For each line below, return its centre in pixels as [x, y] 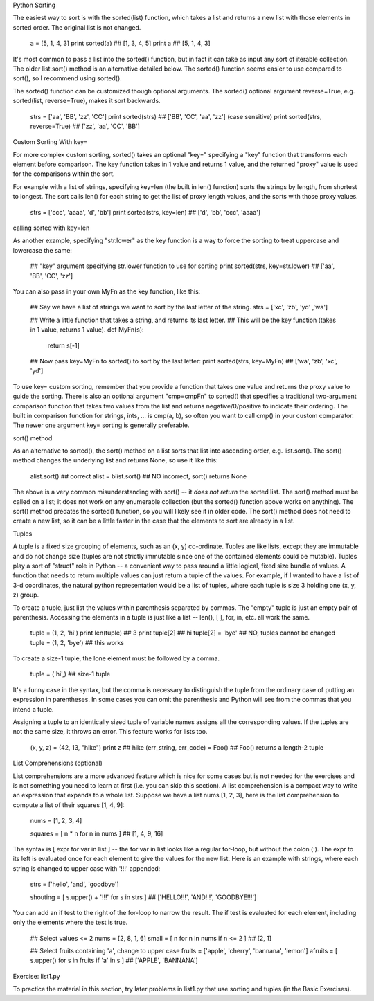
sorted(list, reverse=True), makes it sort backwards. [87, 101]
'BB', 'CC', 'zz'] [52, 276]
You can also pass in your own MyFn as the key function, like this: [107, 291]
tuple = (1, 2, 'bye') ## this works [77, 642]
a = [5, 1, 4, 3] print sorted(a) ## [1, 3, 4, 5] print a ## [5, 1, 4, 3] [120, 43]
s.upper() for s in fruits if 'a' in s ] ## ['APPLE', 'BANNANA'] [114, 961]
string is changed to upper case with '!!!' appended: [87, 868]
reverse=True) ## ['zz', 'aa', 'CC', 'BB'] [85, 126]
